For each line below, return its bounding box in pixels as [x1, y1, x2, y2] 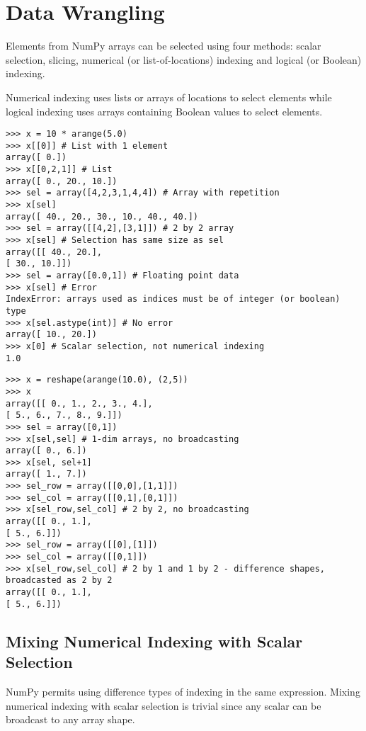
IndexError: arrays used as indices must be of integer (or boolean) [6, 294, 341, 305]
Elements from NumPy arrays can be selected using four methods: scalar [6, 38, 321, 53]
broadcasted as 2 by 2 [6, 575, 113, 586]
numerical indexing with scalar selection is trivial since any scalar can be [6, 698, 321, 713]
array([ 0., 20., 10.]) [6, 176, 118, 186]
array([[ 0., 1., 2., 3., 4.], [6, 398, 153, 409]
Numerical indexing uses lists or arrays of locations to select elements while [6, 89, 332, 104]
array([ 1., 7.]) [6, 469, 87, 480]
